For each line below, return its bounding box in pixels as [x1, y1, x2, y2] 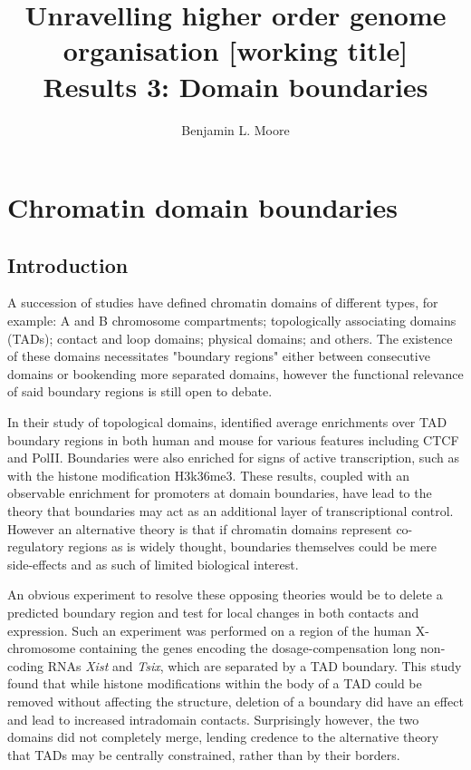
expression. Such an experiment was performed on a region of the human [7, 620, 412, 639]
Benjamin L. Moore [181, 120, 290, 139]
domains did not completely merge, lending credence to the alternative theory [7, 727, 439, 746]
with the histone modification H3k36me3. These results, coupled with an [7, 465, 410, 484]
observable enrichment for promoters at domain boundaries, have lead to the [7, 483, 432, 502]
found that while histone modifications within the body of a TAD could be [7, 674, 422, 693]
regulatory [7, 537, 64, 556]
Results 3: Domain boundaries [43, 67, 428, 104]
